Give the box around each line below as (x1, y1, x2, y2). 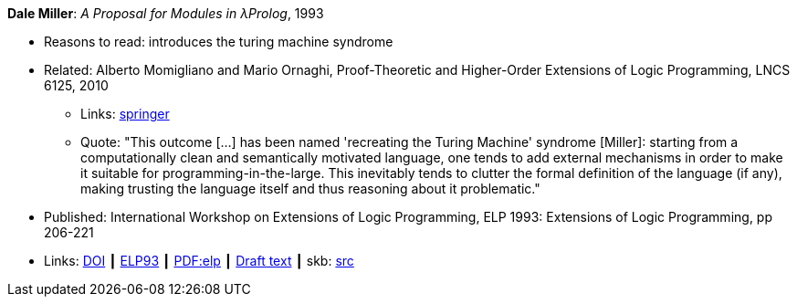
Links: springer (80, 106, 170, 121)
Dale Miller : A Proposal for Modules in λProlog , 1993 (7, 5, 324, 21)
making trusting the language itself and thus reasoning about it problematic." (80, 181, 540, 196)
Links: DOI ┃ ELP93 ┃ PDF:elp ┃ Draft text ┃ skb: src (44, 253, 354, 268)
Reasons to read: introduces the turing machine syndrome (44, 34, 393, 49)
